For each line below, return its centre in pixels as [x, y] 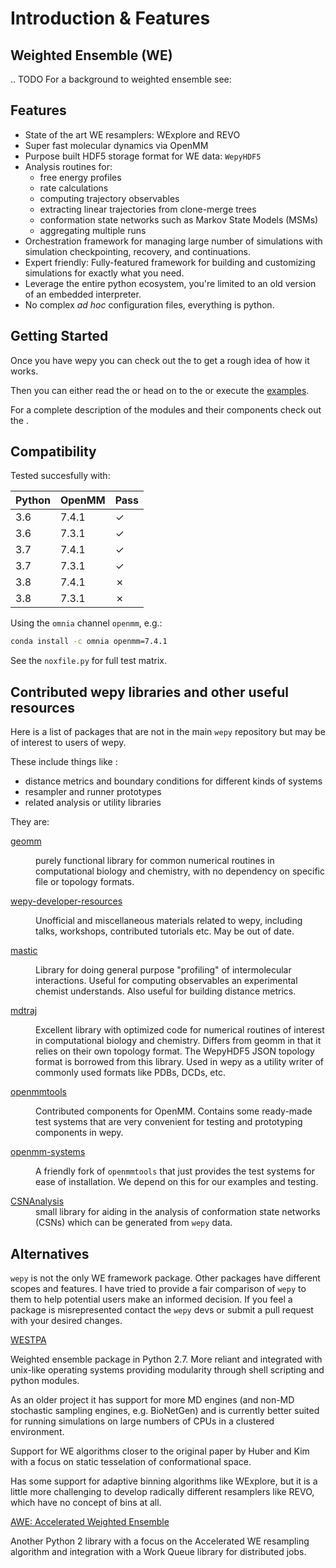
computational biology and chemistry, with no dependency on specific [180, 871]
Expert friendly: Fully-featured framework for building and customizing [170, 262]
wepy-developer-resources [66, 901]
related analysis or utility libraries [93, 803]
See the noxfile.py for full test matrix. [88, 661]
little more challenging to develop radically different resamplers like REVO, [162, 1491]
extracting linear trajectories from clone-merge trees [148, 209]
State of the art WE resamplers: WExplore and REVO [132, 134]
